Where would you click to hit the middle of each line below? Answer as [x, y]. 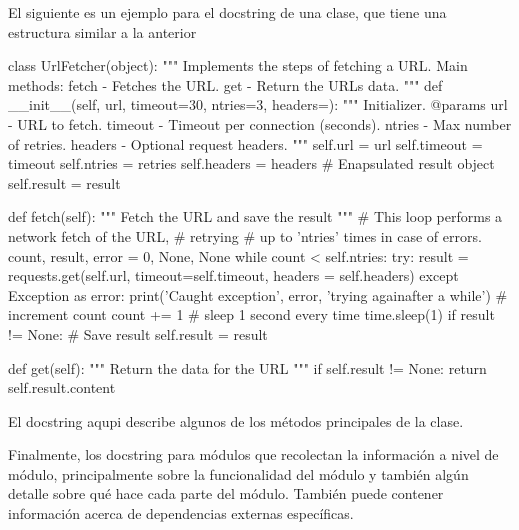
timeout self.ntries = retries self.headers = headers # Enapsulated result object [251, 163]
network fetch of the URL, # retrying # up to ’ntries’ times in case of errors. [245, 235]
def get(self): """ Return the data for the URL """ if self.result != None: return [247, 367]
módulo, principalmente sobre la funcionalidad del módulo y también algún [238, 473]
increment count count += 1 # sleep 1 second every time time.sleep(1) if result [251, 314]
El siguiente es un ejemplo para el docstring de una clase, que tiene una [227, 12]
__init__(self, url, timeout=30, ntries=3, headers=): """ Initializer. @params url [258, 104]
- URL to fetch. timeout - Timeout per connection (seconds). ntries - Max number [260, 123]
